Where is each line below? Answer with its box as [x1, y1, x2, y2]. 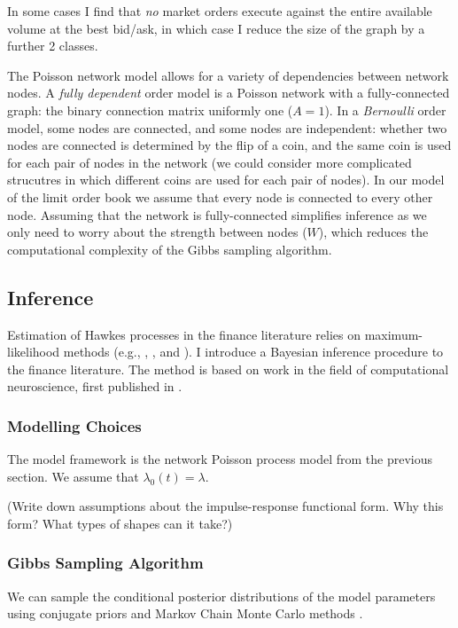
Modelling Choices [7, 414, 142, 436]
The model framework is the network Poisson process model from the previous [7, 450, 432, 468]
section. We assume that [7, 467, 139, 485]
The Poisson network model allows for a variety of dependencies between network [7, 66, 449, 84]
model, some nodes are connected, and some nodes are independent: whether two [7, 118, 447, 137]
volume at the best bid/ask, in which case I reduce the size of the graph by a [7, 19, 425, 37]
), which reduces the [318, 223, 429, 241]
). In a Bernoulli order [324, 100, 446, 119]
